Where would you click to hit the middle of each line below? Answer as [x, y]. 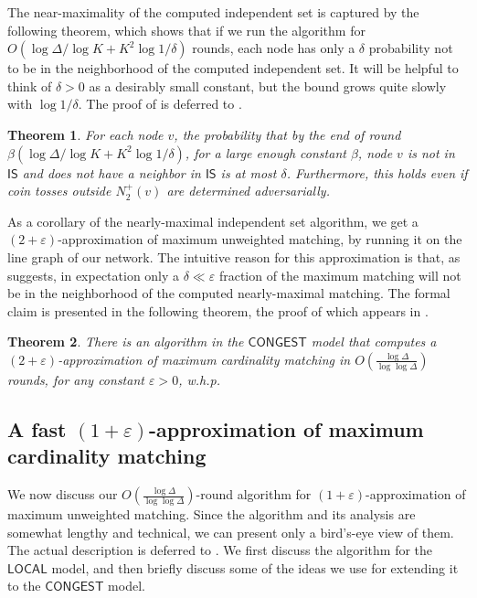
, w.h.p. [199, 379]
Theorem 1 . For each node [85, 134]
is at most [249, 172]
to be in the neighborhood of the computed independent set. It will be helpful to [233, 68]
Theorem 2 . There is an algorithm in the [126, 342]
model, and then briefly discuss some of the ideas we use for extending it [255, 567]
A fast [37, 428]
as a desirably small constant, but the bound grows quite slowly [268, 85]
